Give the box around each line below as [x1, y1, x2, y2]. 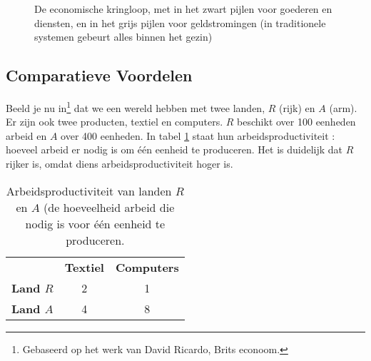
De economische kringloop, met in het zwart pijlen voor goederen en [34, 1, 332, 16]
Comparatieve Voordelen [6, 64, 193, 86]
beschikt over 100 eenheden [237, 114, 356, 129]
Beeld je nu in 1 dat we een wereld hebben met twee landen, [6, 98, 265, 115]
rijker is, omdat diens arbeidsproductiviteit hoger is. [6, 156, 233, 171]
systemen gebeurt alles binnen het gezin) [34, 29, 213, 44]
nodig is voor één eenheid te [25, 215, 166, 232]
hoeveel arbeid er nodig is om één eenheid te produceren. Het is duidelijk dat [6, 142, 343, 157]
